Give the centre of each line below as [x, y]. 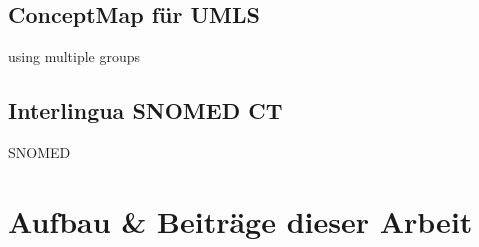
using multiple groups [74, 56]
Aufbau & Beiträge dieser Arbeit [240, 220]
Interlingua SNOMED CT [145, 110]
